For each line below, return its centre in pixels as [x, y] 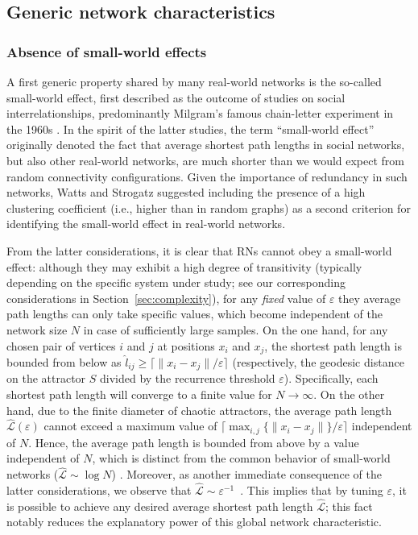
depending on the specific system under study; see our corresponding [176, 282]
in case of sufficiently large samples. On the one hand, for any [236, 329]
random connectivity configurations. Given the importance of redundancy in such [207, 176]
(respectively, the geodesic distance [318, 361]
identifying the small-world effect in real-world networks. [146, 224]
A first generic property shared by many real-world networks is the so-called [194, 81]
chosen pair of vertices [61, 345]
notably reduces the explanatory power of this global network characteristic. [194, 522]
